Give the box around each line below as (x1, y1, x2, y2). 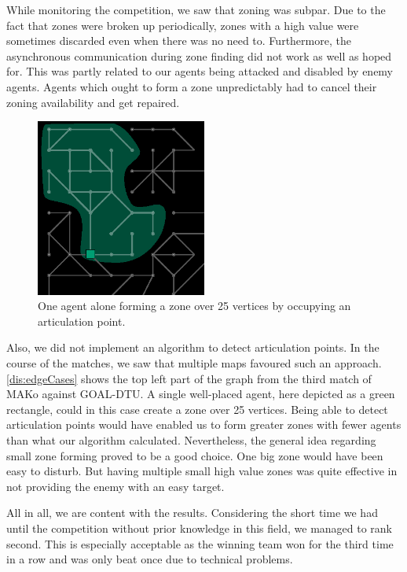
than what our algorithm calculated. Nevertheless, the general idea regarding (6, 432, 376, 448)
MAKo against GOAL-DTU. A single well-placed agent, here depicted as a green (6, 386, 395, 402)
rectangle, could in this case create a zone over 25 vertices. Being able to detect (6, 400, 388, 417)
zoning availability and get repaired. (6, 94, 180, 110)
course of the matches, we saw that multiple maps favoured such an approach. (6, 355, 382, 371)
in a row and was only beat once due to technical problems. (6, 551, 293, 567)
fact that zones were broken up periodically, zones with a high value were (6, 17, 359, 33)
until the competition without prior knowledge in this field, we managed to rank (6, 519, 393, 536)
